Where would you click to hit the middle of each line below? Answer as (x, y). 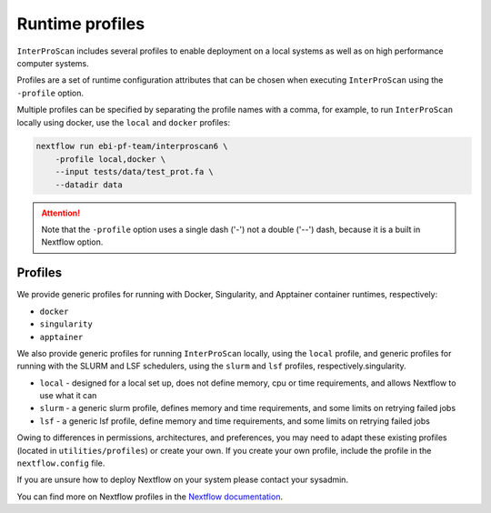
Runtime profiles (81, 24)
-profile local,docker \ (110, 159)
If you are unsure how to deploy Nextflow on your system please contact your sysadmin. (183, 480)
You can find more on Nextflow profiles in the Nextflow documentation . (150, 497)
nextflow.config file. (61, 463)
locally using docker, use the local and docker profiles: (124, 122)
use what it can (68, 396)
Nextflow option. (72, 242)
